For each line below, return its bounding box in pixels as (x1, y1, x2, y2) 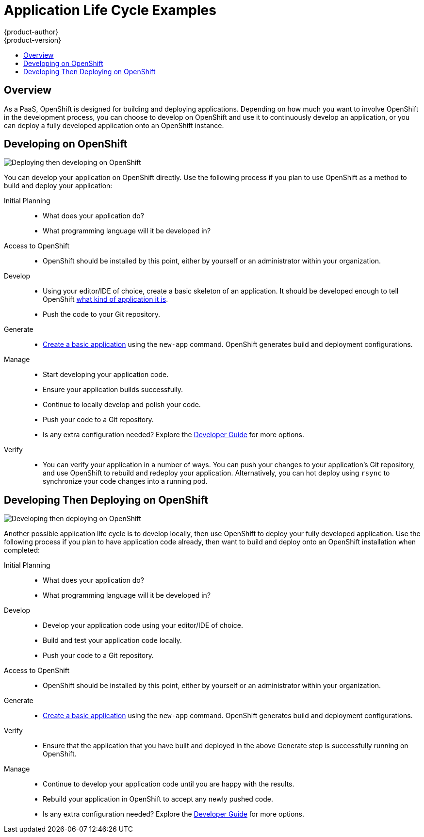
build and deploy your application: (4, 181, 113, 190)
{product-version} (4, 35, 62, 44)
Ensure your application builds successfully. (43, 385, 183, 394)
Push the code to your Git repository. (43, 310, 161, 319)
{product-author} (4, 27, 59, 36)
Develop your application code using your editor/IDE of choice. (43, 621, 244, 630)
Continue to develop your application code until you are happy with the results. (43, 780, 294, 788)
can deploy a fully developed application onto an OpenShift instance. (4, 121, 224, 130)
